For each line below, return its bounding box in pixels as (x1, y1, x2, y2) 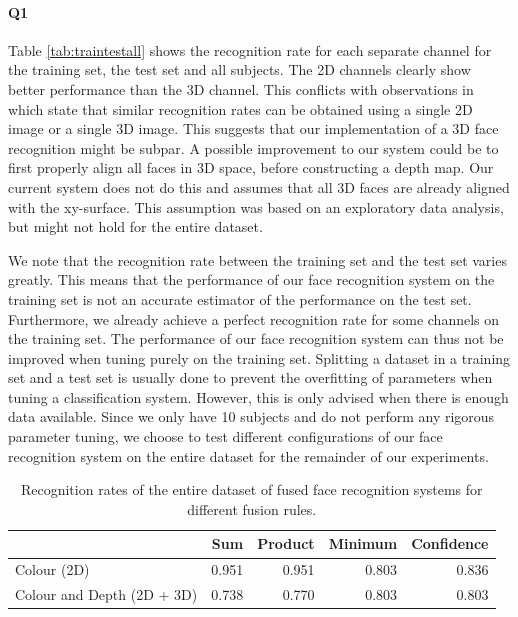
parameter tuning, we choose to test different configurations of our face (8, 426, 443, 447)
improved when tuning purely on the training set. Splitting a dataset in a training (8, 347, 511, 368)
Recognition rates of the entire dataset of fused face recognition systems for (20, 479, 483, 500)
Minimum (328, 533, 398, 554)
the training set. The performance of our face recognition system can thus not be (8, 328, 504, 349)
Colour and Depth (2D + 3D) (15, 584, 198, 605)
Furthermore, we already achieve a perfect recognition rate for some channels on (8, 308, 500, 329)
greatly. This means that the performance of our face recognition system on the (8, 269, 495, 290)
